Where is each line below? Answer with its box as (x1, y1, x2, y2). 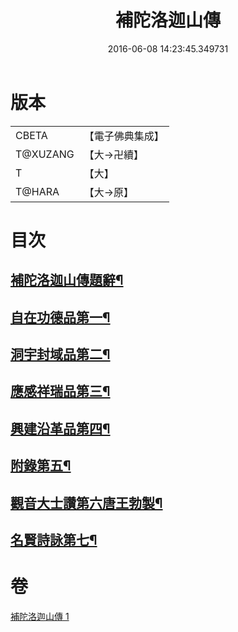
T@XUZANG (15, 147, 75, 161)
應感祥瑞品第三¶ (10, 383, 111, 400)
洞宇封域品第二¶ (10, 346, 111, 363)
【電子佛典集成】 (83, 129, 165, 143)
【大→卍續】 (83, 147, 144, 161)
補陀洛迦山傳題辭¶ (10, 272, 124, 289)
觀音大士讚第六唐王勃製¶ (10, 494, 163, 511)
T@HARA (15, 184, 60, 198)
